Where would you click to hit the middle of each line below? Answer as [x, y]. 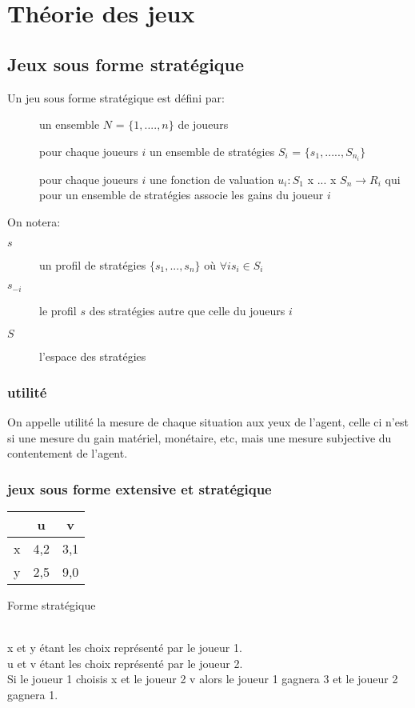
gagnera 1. [33, 695]
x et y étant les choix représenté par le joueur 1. [125, 648]
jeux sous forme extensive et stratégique [140, 488]
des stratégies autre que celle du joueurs [187, 310]
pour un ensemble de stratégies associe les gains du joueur [182, 195]
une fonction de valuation [212, 179]
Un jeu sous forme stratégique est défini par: [116, 97]
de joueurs [203, 124]
